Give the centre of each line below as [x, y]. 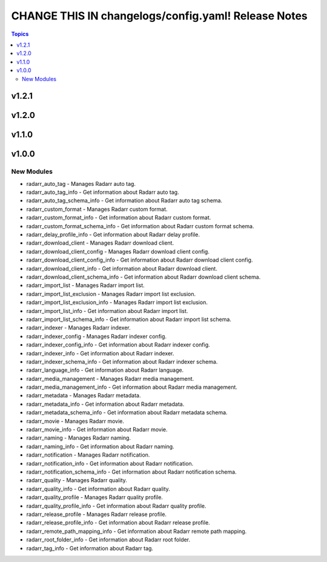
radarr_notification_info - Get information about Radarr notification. [110, 463]
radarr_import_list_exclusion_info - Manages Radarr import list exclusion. [117, 302]
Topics [20, 34]
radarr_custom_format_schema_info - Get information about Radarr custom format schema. [140, 226]
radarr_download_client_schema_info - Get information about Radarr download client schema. [144, 277]
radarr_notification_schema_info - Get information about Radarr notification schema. [131, 472]
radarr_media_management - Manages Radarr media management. [110, 379]
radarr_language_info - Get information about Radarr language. [105, 370]
